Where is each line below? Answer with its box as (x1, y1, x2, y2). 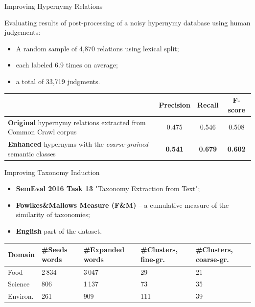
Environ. (8, 291, 34, 301)
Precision (159, 99, 191, 110)
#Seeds (42, 244, 68, 255)
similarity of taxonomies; (16, 209, 90, 219)
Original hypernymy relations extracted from (8, 117, 146, 127)
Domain (8, 249, 35, 259)
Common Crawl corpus (8, 127, 77, 137)
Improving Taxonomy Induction (4, 167, 100, 177)
